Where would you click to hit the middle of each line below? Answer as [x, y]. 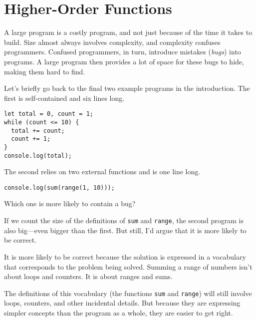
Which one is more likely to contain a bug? [70, 203]
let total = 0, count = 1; [49, 114]
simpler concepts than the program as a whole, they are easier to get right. [119, 312]
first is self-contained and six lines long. [64, 98]
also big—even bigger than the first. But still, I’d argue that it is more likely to [125, 230]
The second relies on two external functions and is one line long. [102, 171]
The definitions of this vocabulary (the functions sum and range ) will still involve [128, 293]
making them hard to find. [45, 71]
